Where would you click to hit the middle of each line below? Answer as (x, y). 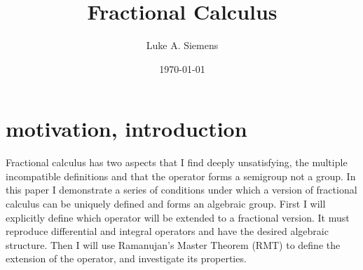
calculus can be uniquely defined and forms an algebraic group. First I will (166, 204)
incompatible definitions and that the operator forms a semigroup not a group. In (181, 176)
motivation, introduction (126, 129)
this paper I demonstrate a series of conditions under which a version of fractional (181, 190)
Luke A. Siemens (182, 45)
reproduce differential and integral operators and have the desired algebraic (167, 231)
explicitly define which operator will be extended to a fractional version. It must (178, 217)
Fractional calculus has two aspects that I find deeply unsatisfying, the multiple (177, 162)
